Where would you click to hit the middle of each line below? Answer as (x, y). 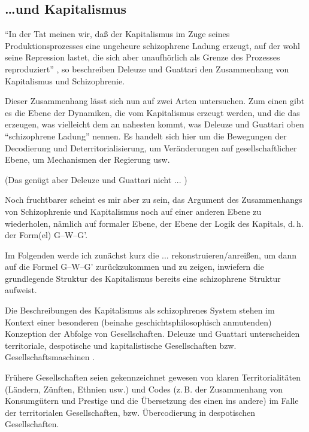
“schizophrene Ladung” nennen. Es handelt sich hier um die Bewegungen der (146, 136)
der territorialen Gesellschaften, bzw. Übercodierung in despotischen (130, 412)
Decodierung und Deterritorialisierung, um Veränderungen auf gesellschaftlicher (151, 147)
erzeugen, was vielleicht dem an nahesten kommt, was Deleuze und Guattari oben (154, 124)
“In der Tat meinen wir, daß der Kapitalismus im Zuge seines (117, 34)
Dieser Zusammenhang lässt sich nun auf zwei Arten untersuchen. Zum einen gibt (155, 101)
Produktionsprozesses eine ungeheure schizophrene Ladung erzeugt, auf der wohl (152, 45)
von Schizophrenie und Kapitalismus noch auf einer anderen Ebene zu (133, 211)
